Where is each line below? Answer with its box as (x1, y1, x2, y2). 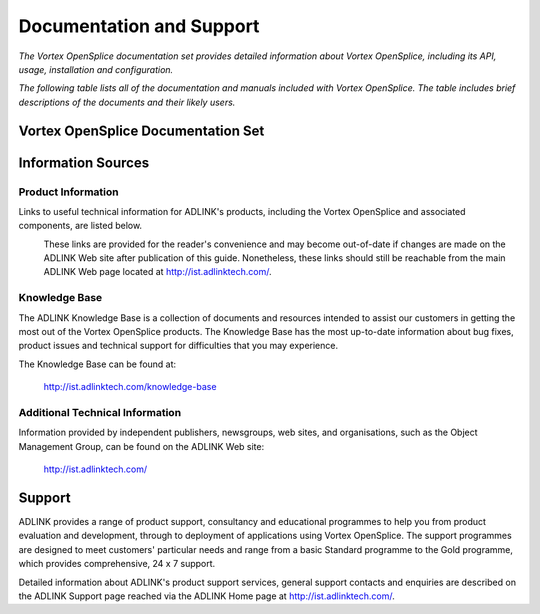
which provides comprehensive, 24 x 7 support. (18, 558, 216, 570)
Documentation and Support (18, 15, 260, 37)
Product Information (18, 185, 119, 199)
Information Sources (18, 154, 150, 171)
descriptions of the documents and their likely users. (18, 96, 236, 108)
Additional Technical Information (18, 405, 182, 419)
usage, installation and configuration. (18, 63, 174, 75)
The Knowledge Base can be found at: (18, 358, 177, 370)
